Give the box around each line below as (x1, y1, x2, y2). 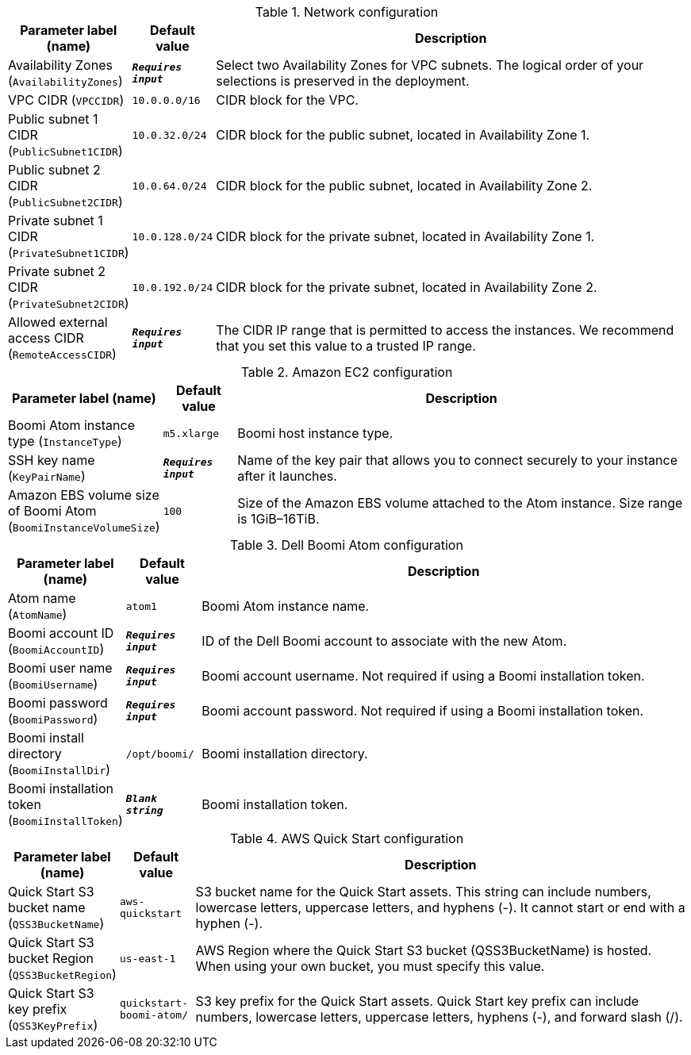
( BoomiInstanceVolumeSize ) (8, 519, 160, 535)
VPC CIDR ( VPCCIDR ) (8, 92, 125, 108)
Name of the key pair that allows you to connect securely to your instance (237, 452, 678, 468)
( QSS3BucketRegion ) (8, 966, 117, 982)
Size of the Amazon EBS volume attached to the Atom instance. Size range (237, 495, 683, 511)
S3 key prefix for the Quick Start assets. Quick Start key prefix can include (195, 993, 639, 1009)
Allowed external (8, 314, 108, 330)
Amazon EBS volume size (8, 487, 159, 503)
